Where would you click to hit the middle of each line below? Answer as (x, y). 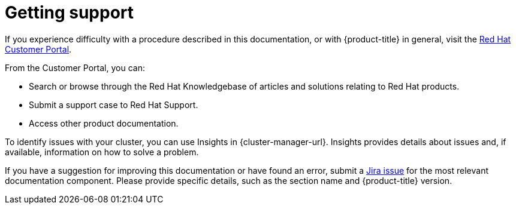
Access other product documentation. (104, 123)
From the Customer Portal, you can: (75, 67)
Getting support (70, 13)
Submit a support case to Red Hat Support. (114, 105)
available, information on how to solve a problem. (102, 152)
